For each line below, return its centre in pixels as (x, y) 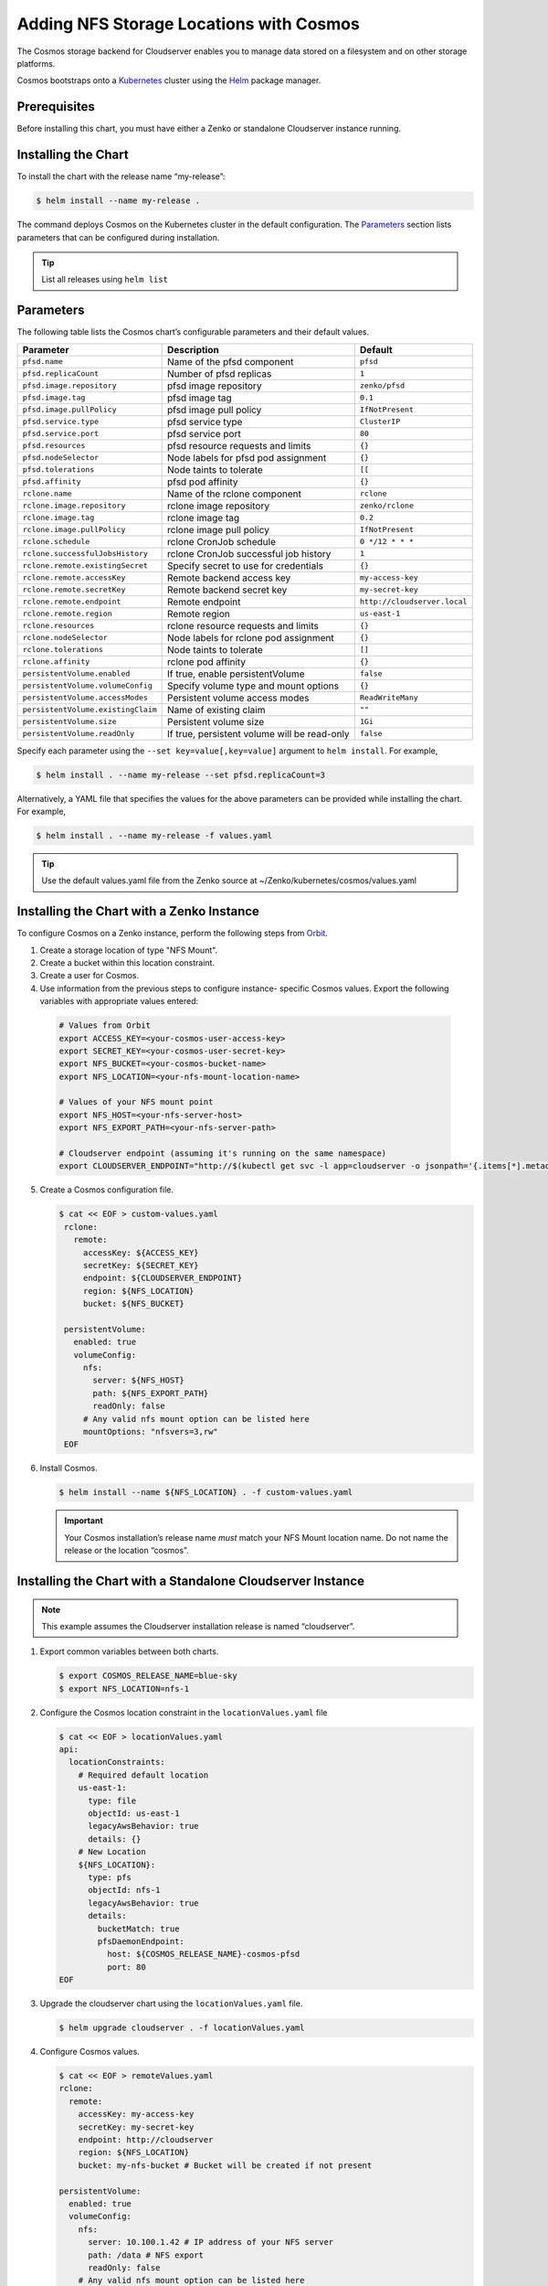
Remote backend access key (229, 578)
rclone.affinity (56, 662)
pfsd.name (43, 362)
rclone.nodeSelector (65, 638)
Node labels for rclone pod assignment (251, 637)
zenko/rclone (387, 506)
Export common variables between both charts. (129, 1651)
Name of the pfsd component (231, 361)
